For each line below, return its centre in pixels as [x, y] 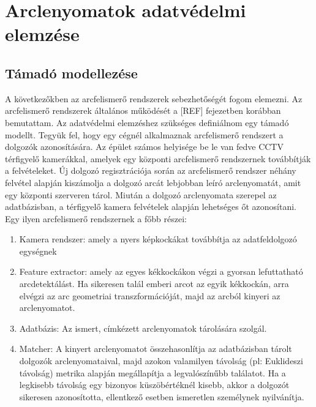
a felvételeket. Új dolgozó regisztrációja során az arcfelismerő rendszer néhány [151, 170]
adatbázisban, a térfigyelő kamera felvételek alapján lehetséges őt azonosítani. [151, 207]
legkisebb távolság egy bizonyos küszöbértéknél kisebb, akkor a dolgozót [154, 385]
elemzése [42, 34]
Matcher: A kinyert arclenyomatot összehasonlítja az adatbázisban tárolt [156, 349]
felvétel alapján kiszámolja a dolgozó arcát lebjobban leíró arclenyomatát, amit [153, 182]
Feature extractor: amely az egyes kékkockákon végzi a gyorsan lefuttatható [161, 271]
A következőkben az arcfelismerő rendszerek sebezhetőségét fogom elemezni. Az [154, 98]
